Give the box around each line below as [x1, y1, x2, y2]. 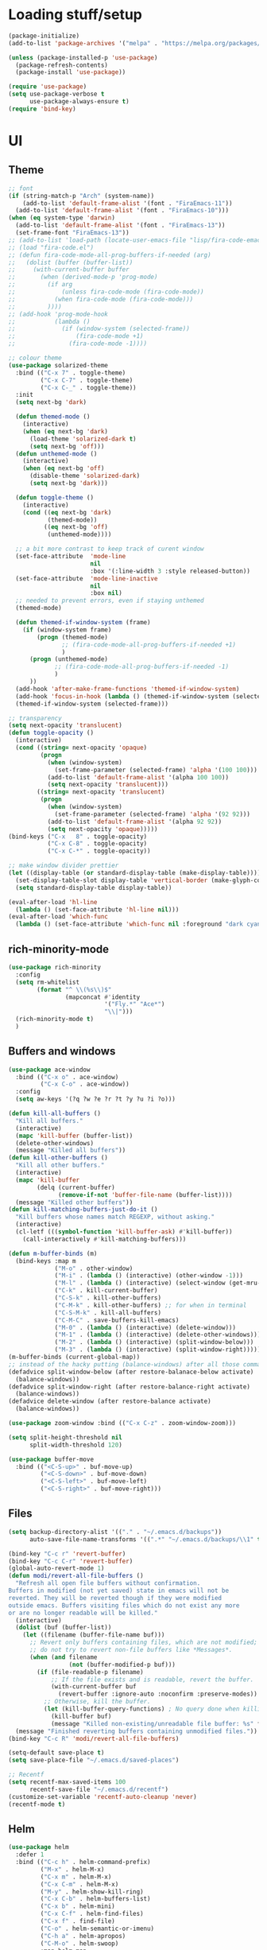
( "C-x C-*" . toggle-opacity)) [47, 847, 151, 856]
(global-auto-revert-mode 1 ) [8, 1564, 105, 1572]
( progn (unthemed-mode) [29, 655, 109, 663]
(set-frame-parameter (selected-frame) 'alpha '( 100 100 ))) [54, 766, 258, 774]
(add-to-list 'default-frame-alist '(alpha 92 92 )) [47, 818, 222, 825]
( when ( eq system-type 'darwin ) [8, 214, 115, 222]
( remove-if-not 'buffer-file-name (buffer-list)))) [58, 1191, 233, 1198]
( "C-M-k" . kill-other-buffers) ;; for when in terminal [54, 1301, 247, 1309]
